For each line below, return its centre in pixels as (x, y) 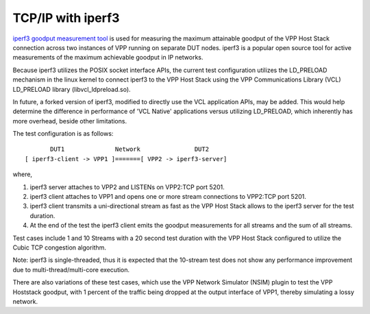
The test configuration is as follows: (63, 134)
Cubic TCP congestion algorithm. (59, 247)
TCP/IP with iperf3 (66, 18)
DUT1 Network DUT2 (129, 149)
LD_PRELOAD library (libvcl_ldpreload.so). (72, 89)
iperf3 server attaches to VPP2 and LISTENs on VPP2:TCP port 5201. (127, 187)
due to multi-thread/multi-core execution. (71, 269)
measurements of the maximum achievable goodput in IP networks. (108, 58)
